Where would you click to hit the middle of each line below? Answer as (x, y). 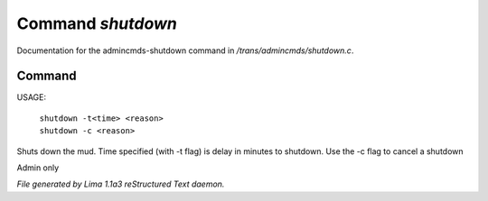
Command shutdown (97, 23)
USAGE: (32, 97)
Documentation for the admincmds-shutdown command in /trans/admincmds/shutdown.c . (185, 50)
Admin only (38, 168)
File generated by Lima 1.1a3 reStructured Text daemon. (121, 184)
